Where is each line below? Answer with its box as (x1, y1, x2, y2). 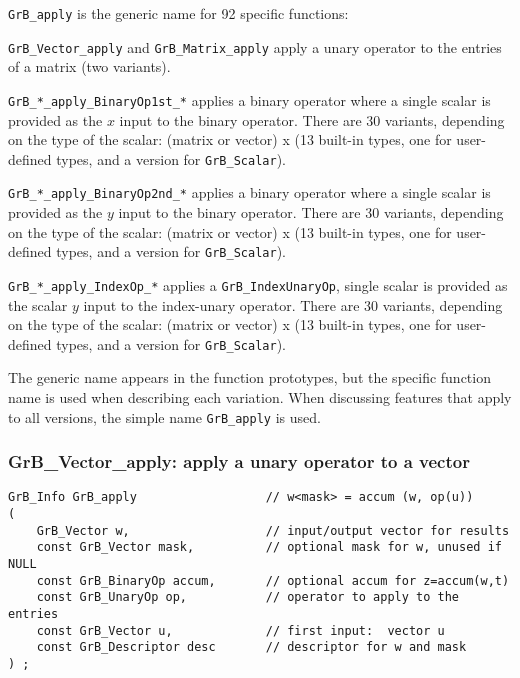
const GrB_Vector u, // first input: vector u (36, 623, 445, 638)
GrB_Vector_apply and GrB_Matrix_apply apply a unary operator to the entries (8, 36, 502, 57)
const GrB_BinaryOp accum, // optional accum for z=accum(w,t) (36, 573, 510, 588)
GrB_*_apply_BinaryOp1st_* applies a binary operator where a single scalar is (8, 89, 491, 110)
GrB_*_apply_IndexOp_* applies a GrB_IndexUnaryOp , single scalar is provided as (8, 274, 508, 295)
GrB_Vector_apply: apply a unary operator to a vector (8, 449, 470, 474)
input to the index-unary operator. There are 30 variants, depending (83, 294, 503, 315)
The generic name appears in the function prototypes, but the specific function (8, 367, 491, 388)
